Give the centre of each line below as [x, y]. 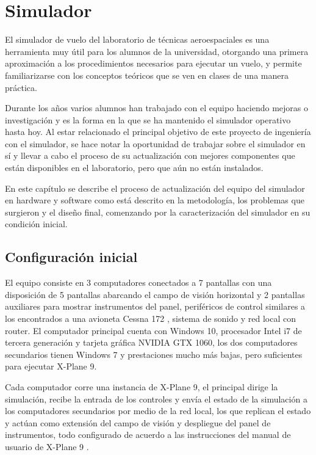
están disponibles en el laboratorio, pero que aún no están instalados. [134, 168]
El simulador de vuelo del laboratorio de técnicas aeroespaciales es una [137, 39]
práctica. [21, 87]
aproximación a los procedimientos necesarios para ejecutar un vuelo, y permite [153, 63]
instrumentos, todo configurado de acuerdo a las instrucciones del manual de [148, 435]
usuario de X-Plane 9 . [47, 446]
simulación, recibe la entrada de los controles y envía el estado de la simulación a [156, 399]
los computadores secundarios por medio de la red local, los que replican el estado [158, 411]
